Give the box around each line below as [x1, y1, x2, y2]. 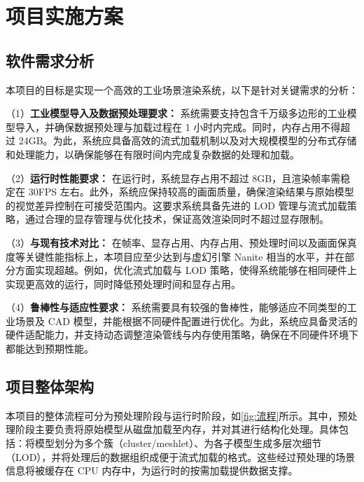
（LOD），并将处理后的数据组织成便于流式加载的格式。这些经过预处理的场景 [6, 449, 356, 464]
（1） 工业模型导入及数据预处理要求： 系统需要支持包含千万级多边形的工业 [6, 106, 347, 120]
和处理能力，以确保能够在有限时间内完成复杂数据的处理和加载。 [6, 146, 300, 161]
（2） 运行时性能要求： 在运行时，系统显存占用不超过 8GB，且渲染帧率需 [6, 170, 341, 185]
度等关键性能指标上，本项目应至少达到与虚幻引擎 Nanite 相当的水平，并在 [6, 249, 345, 263]
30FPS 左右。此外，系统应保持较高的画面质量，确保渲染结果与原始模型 [28, 184, 354, 199]
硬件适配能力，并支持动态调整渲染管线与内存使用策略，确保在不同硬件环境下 [6, 327, 358, 342]
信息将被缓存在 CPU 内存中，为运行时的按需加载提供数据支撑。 [6, 463, 298, 478]
